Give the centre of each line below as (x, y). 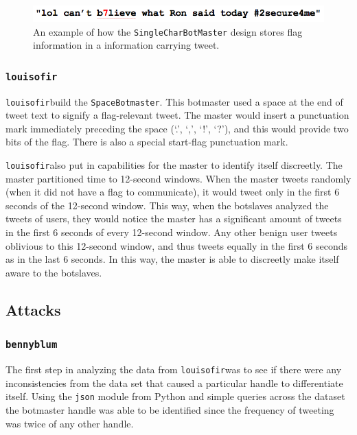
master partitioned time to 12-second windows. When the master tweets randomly (178, 178)
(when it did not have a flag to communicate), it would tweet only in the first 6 (173, 192)
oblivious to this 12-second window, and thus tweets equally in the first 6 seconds (177, 245)
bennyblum (32, 345)
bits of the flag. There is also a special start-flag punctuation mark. (147, 142)
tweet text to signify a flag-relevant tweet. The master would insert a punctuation (177, 115)
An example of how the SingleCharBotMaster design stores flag (168, 31)
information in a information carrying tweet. (126, 45)
